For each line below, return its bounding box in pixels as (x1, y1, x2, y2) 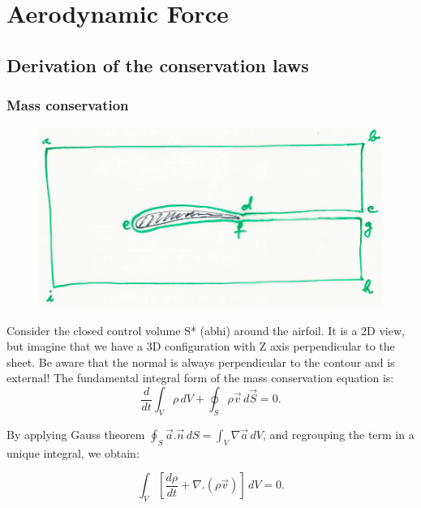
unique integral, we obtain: (6, 444, 140, 461)
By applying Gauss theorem (6, 425, 145, 442)
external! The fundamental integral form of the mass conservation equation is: (6, 369, 394, 386)
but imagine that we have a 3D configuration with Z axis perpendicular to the (6, 338, 395, 355)
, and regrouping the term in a (262, 425, 415, 442)
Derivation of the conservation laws (6, 52, 309, 77)
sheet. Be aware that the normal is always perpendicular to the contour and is (6, 353, 395, 370)
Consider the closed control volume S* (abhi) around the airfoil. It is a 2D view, (6, 321, 405, 338)
